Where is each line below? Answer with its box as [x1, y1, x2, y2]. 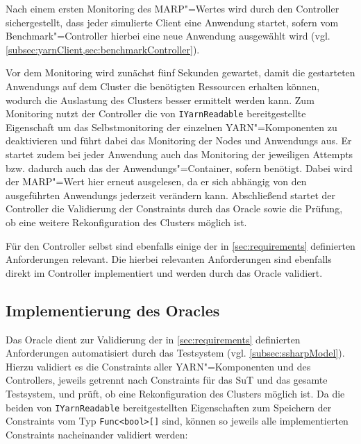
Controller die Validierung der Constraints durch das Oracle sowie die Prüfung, [6, 201, 343, 216]
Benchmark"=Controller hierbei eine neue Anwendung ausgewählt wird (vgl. [6, 28, 330, 43]
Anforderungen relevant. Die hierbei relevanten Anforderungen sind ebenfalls [6, 252, 332, 266]
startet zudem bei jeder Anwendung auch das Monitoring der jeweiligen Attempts [6, 147, 353, 161]
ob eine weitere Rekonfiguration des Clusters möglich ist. [6, 214, 247, 229]
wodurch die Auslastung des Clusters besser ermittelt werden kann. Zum [6, 92, 314, 107]
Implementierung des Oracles [6, 299, 220, 321]
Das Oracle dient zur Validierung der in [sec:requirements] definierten [6, 332, 301, 346]
